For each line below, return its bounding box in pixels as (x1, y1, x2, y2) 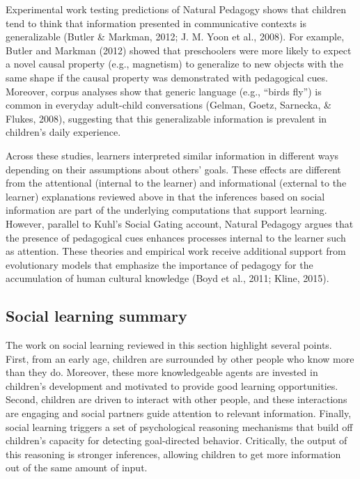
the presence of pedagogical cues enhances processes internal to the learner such (6, 230, 346, 244)
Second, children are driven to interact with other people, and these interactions (6, 392, 347, 407)
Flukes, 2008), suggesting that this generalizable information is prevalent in (6, 111, 327, 125)
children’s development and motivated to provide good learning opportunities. (6, 378, 338, 393)
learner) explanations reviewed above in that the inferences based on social (6, 189, 325, 203)
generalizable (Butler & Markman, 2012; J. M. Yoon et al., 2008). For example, (6, 29, 345, 44)
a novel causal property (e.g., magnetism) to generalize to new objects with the (6, 56, 343, 71)
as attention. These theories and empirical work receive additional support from (6, 244, 346, 258)
